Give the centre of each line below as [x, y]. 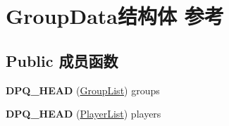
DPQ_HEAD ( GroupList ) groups [83, 90]
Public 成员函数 [62, 60]
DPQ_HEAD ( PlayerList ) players [83, 114]
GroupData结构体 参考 [115, 16]
